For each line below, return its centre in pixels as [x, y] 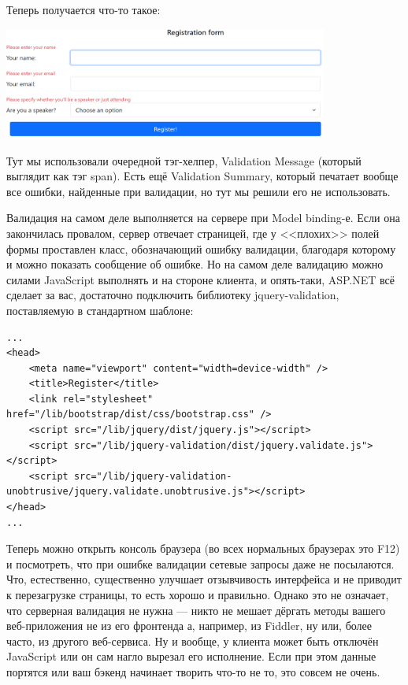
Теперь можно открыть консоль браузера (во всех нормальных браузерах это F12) [203, 548]
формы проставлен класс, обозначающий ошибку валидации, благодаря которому [201, 248]
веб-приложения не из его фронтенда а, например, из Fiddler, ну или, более [189, 626]
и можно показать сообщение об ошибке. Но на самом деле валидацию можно [195, 264]
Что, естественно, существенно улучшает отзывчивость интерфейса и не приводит [204, 579]
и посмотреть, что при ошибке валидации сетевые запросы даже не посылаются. [200, 563]
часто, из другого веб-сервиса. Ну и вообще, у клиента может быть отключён [193, 641]
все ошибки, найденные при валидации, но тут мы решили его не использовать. [198, 191]
